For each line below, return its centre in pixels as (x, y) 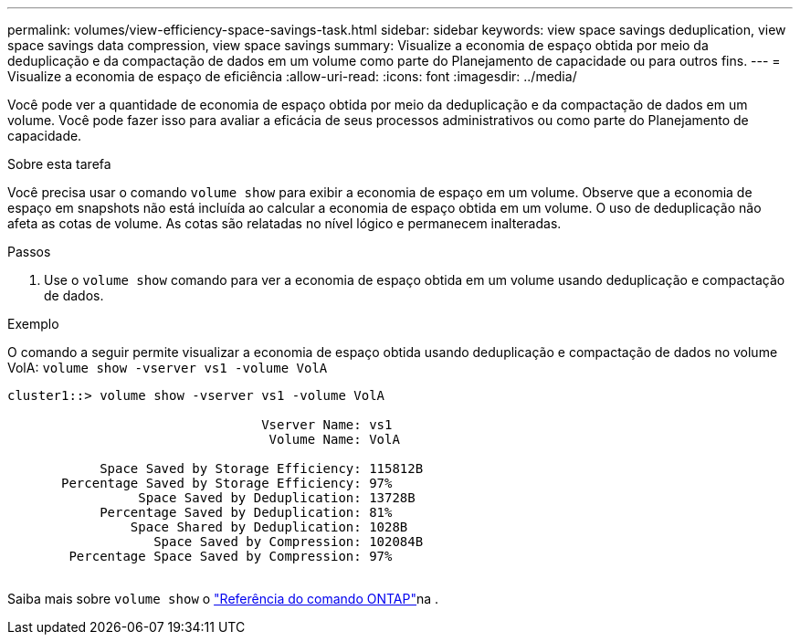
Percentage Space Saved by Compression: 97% (231, 556)
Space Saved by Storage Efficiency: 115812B (262, 468)
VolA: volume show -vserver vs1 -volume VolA (168, 368)
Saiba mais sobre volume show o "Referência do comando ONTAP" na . (223, 599)
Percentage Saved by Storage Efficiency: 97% (227, 483)
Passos (29, 252)
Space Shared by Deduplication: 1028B (269, 527)
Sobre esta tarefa (59, 164)
